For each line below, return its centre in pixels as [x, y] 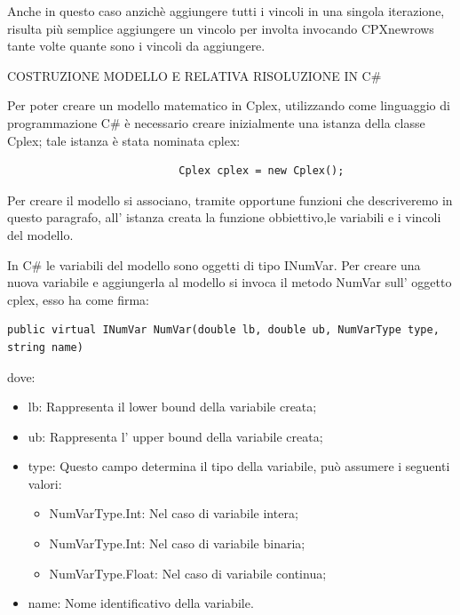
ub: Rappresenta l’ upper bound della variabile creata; [175, 436]
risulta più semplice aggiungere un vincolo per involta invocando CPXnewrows [221, 28]
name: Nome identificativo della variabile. [141, 603]
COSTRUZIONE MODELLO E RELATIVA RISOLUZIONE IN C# [194, 75]
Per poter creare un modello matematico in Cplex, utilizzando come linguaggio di [229, 105]
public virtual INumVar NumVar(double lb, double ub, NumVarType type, [223, 330]
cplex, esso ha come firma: [78, 299]
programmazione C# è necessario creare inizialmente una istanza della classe [216, 122]
